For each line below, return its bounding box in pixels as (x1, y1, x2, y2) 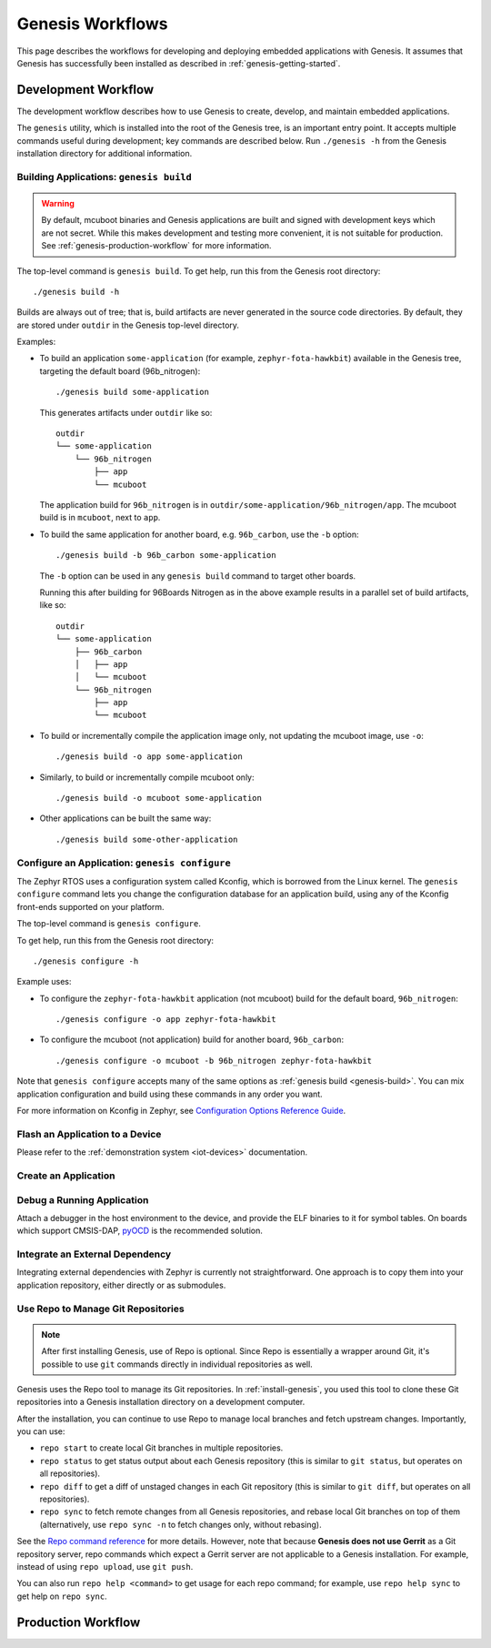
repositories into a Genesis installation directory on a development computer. (16, 1397, 306, 1408)
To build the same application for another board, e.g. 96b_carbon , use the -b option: (39, 529, 359, 540)
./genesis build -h (33, 287, 120, 297)
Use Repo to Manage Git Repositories (16, 1302, 185, 1315)
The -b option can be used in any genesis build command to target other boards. (39, 570, 356, 581)
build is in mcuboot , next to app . (39, 512, 161, 523)
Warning (41, 197, 75, 208)
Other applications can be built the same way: (39, 813, 212, 824)
